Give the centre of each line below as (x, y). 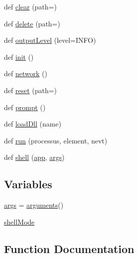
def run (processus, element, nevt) (56, 140)
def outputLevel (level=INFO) (50, 40)
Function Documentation (69, 248)
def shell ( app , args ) (34, 157)
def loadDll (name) (33, 124)
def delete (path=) (32, 23)
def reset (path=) (31, 90)
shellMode (19, 221)
